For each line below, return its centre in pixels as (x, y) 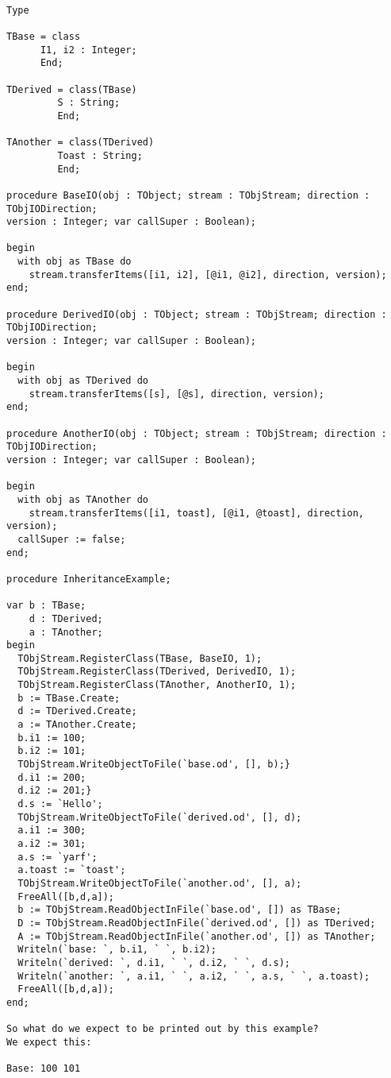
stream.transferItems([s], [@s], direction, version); (176, 394)
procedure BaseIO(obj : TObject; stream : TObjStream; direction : (188, 195)
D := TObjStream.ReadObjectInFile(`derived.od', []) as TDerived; (197, 923)
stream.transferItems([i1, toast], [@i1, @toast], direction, (197, 513)
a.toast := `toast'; (72, 870)
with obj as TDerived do (83, 381)
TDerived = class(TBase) (72, 89)
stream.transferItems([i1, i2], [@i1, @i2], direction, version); (208, 274)
